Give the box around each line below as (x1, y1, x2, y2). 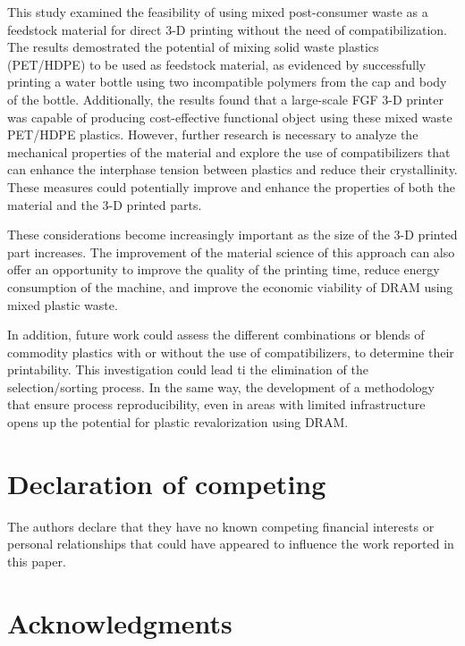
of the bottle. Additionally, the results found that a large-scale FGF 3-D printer (7, 89, 444, 108)
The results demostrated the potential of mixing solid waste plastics (7, 38, 379, 56)
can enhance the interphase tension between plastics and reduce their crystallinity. (7, 160, 458, 179)
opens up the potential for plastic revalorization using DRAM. (7, 413, 349, 432)
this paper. (7, 551, 66, 570)
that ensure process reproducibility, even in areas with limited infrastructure (7, 395, 426, 414)
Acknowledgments (7, 604, 232, 641)
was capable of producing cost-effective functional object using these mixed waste (7, 107, 452, 126)
